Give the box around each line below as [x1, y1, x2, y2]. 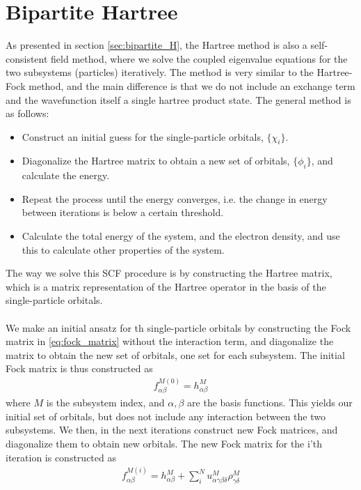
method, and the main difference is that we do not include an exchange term [29, 78, 355, 93]
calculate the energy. [22, 168, 110, 183]
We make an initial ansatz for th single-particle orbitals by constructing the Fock [6, 320, 351, 335]
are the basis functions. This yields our [187, 395, 353, 410]
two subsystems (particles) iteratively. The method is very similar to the [6, 65, 314, 79]
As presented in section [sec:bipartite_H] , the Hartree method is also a [6, 38, 307, 52]
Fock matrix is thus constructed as [6, 361, 153, 376]
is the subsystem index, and [46, 395, 165, 410]
